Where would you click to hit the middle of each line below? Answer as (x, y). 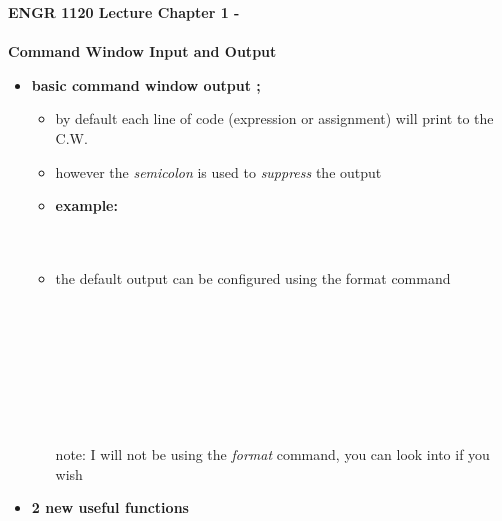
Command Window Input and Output (142, 51)
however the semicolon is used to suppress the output (218, 171)
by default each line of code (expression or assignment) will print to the (274, 118)
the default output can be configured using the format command (253, 277)
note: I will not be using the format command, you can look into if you (272, 454)
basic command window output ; (146, 84)
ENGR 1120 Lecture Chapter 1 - (124, 12)
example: (86, 205)
